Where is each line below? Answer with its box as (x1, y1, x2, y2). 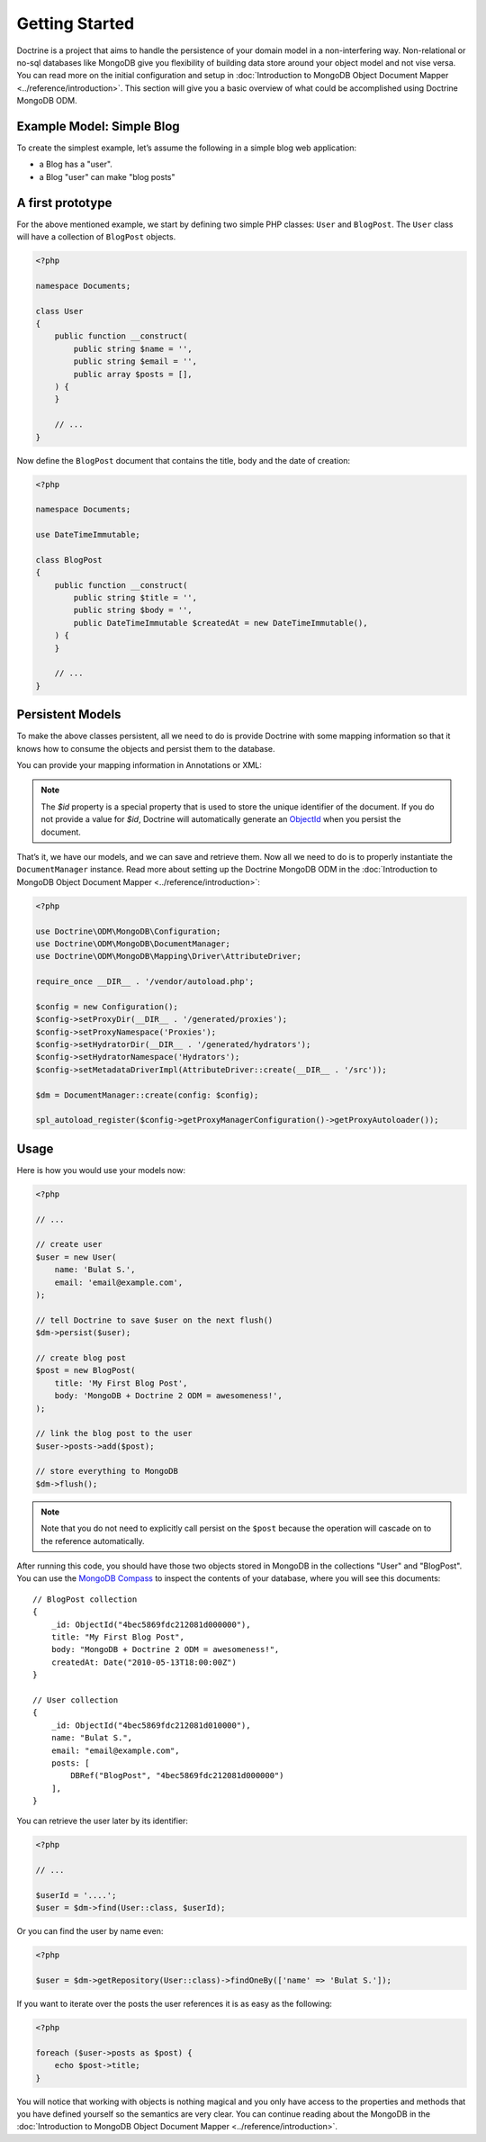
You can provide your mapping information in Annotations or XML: (16, 760, 263, 771)
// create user (35, 1239, 103, 1250)
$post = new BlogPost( (35, 1365, 136, 1376)
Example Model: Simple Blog (16, 118, 180, 134)
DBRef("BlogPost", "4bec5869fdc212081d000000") (70, 1770, 284, 1781)
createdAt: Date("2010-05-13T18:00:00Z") (50, 1657, 238, 1668)
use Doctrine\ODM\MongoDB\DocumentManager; (35, 938, 231, 949)
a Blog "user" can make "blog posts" (39, 171, 175, 182)
